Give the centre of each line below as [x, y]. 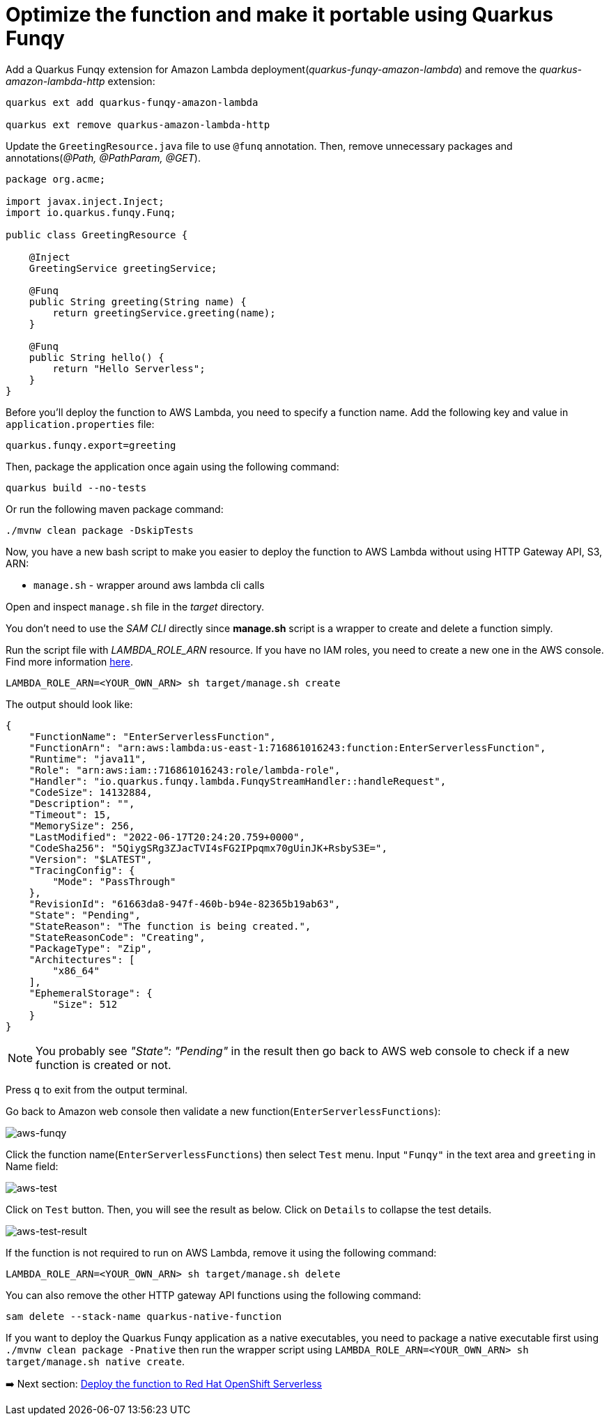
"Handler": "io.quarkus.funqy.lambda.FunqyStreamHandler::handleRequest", [238, 781]
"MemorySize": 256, [82, 825]
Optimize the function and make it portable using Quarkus [279, 15]
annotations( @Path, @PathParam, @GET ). [103, 158]
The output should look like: [69, 704]
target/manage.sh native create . [95, 1361]
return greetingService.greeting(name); [164, 313]
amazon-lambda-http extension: [80, 81]
